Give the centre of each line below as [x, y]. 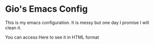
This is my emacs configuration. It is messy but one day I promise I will [77, 22]
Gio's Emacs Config [47, 9]
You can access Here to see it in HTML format [52, 37]
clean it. [13, 27]
